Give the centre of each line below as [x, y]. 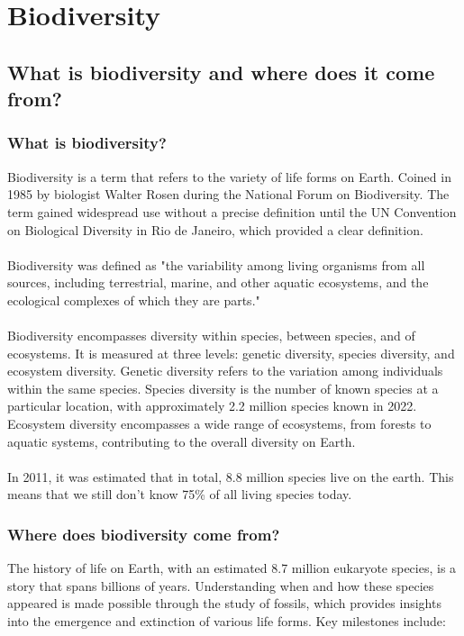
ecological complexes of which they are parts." [134, 300]
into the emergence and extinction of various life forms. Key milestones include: [227, 621]
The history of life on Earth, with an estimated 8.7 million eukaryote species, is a [232, 568]
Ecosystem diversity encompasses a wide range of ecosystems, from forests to [219, 424]
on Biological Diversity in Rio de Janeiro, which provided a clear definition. [215, 229]
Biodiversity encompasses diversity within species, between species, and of [211, 336]
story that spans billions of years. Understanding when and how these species [221, 585]
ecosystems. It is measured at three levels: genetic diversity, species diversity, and [231, 353]
